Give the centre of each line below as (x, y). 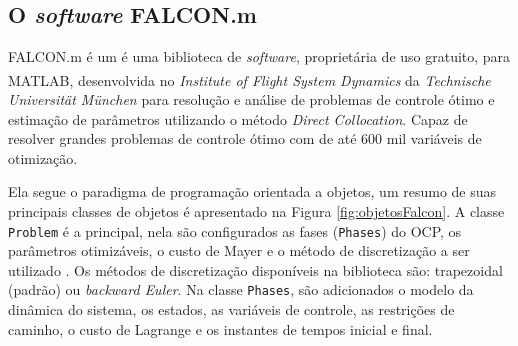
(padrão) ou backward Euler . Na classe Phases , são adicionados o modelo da (241, 289)
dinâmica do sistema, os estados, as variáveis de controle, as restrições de (231, 309)
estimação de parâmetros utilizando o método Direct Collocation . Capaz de (238, 118)
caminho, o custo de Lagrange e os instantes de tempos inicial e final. (220, 328)
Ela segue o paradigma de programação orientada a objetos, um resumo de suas (252, 191)
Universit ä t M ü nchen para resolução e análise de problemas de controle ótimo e (251, 99)
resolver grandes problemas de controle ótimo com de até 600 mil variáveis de (245, 138)
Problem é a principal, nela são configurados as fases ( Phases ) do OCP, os (235, 230)
